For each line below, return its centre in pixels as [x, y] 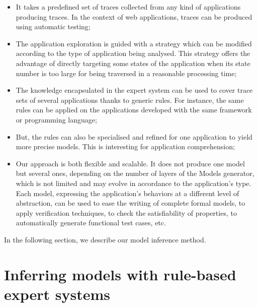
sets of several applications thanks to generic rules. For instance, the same [130, 100]
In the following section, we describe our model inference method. [105, 239]
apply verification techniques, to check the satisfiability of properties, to [126, 212]
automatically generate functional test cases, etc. [91, 223]
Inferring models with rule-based [120, 274]
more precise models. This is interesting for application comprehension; [125, 146]
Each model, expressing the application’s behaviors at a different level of [127, 193]
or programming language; [56, 119]
